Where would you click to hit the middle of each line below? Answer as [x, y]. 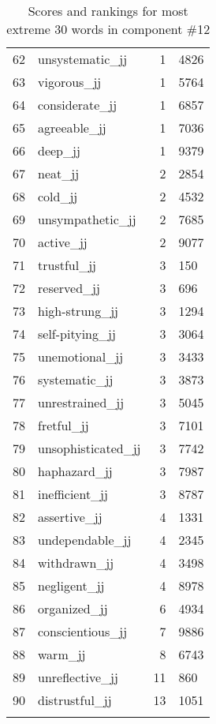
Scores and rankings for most [108, 11]
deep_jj [59, 150]
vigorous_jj [70, 82]
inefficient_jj [73, 494]
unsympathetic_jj [87, 219]
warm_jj [62, 654]
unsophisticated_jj [89, 448]
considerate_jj [78, 105]
